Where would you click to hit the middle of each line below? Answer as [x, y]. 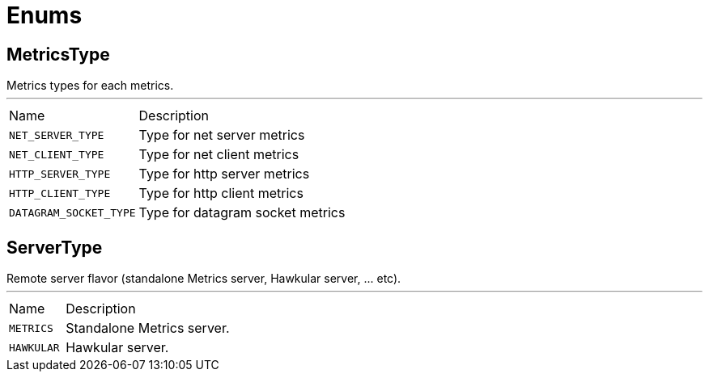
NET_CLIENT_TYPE [57, 154]
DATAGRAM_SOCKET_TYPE [72, 212]
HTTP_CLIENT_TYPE [60, 193]
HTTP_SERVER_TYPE [60, 174]
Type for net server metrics [222, 135]
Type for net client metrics [219, 155]
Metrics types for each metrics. [90, 86]
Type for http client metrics [221, 193]
